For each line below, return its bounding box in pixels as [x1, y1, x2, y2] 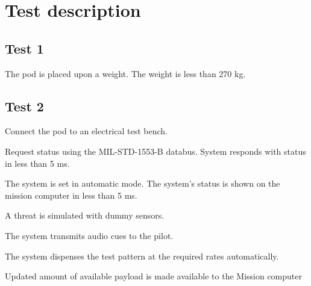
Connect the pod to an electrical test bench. [5, 125, 168, 137]
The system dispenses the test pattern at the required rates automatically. [5, 249, 279, 262]
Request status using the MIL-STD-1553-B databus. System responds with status [5, 145, 306, 157]
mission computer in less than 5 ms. [5, 188, 137, 201]
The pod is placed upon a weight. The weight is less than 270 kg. [5, 67, 246, 79]
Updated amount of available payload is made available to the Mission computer [5, 270, 302, 282]
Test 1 [5, 39, 44, 57]
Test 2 [5, 96, 44, 115]
